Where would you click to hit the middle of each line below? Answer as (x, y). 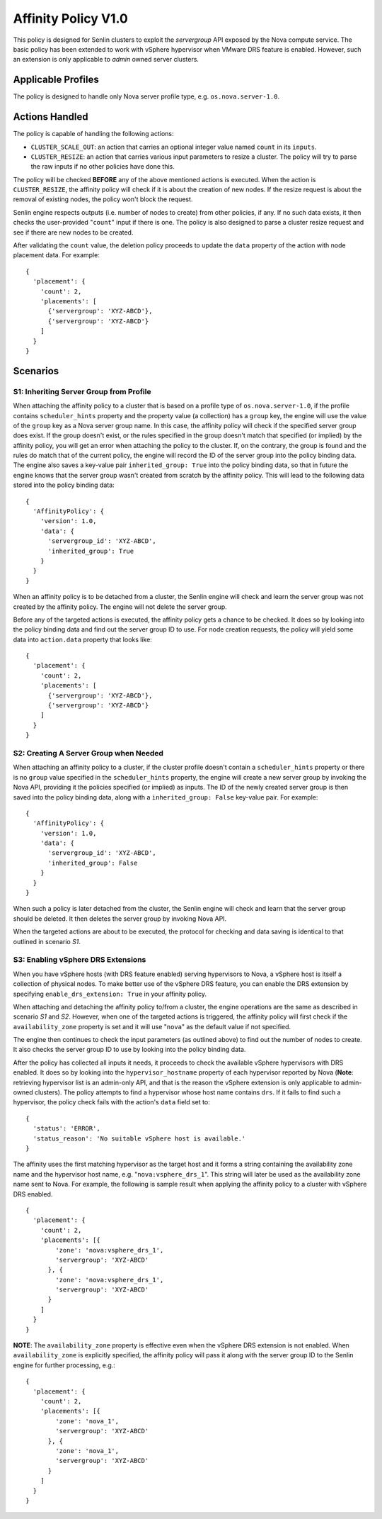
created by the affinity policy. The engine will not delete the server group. (120, 607)
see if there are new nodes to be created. (73, 232)
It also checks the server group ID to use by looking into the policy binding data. (129, 1050)
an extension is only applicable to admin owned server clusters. (106, 60)
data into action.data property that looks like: (82, 639)
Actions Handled (51, 117)
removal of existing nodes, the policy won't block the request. (103, 199)
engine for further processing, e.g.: (64, 1365)
